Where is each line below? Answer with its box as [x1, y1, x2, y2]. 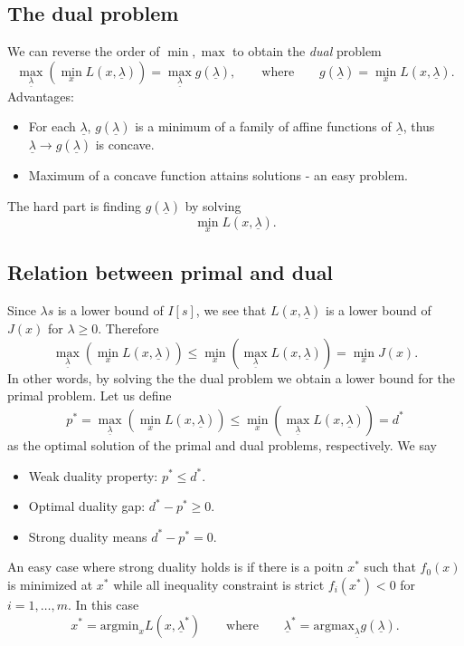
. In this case [67, 594, 139, 613]
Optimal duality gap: [28, 497, 146, 516]
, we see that [195, 301, 267, 320]
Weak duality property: [28, 466, 158, 485]
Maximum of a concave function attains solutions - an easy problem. [28, 166, 408, 185]
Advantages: [7, 86, 74, 105]
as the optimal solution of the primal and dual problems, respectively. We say [7, 435, 437, 454]
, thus [402, 117, 435, 136]
